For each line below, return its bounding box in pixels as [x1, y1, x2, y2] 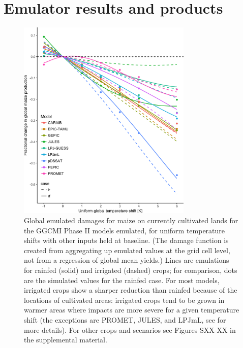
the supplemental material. [24, 334, 107, 345]
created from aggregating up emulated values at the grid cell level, [24, 245, 230, 255]
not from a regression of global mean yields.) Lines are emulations [24, 255, 229, 265]
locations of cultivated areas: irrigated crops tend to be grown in [24, 294, 225, 305]
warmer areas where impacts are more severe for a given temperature [24, 304, 239, 315]
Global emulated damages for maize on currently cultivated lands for [24, 215, 238, 225]
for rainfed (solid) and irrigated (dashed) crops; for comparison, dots [24, 264, 237, 275]
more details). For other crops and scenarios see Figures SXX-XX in [24, 324, 236, 335]
